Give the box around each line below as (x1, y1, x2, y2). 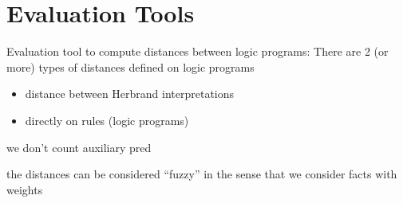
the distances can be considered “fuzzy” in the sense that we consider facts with (6, 166, 397, 182)
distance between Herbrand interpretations (25, 85, 235, 102)
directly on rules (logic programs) (25, 111, 189, 128)
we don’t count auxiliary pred (6, 139, 152, 155)
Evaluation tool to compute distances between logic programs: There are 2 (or (6, 43, 389, 60)
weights (6, 181, 43, 197)
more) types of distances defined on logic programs (6, 58, 255, 75)
